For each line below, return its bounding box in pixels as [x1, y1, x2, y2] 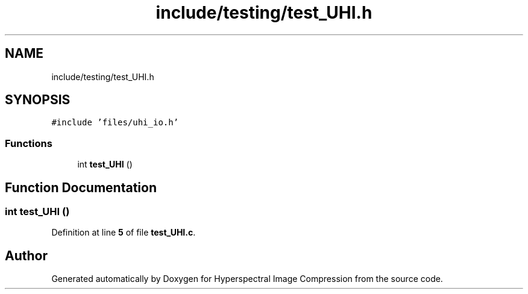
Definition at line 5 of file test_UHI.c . [51, 227, 196, 238]
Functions [5, 137, 52, 149]
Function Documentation [5, 180, 157, 195]
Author [5, 248, 48, 263]
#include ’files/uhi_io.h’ [51, 117, 179, 128]
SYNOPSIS [5, 92, 71, 108]
